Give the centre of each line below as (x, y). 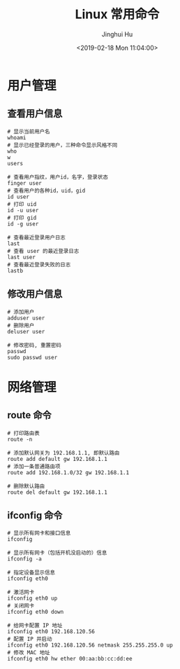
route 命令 (29, 415)
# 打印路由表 (23, 433)
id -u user (23, 210)
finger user (24, 183)
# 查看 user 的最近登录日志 (43, 251)
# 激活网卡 (21, 593)
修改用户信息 (35, 294)
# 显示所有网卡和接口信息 (39, 533)
